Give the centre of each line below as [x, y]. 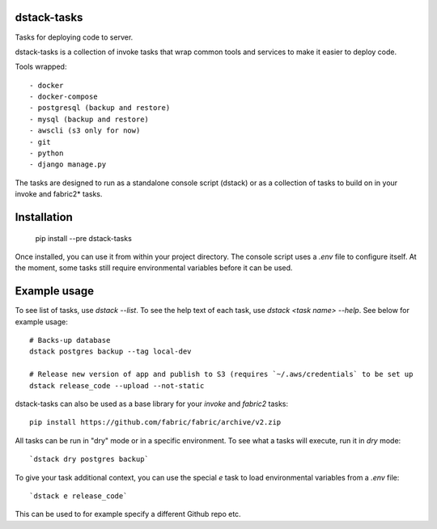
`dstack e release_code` [78, 496]
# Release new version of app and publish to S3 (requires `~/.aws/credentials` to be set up [221, 375]
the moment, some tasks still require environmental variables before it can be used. [154, 268]
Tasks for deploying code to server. [74, 37]
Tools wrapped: [41, 67]
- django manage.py [68, 165]
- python [47, 153]
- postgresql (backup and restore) [100, 108]
